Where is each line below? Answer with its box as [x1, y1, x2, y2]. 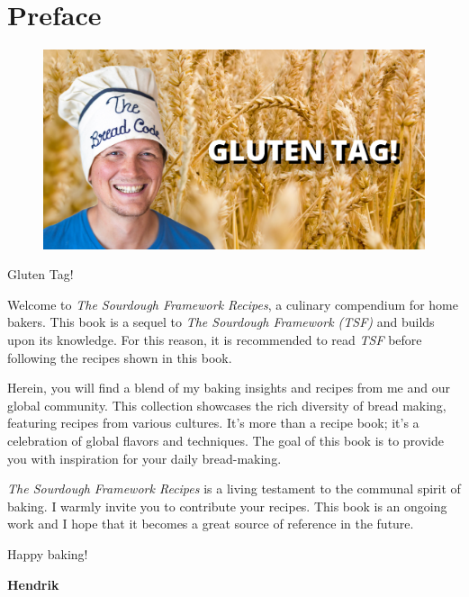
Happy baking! [7, 544, 88, 563]
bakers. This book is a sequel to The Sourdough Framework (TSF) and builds [7, 312, 435, 331]
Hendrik [7, 574, 59, 593]
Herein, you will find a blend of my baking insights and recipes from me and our [7, 378, 450, 397]
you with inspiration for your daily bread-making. [7, 448, 282, 467]
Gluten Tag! [7, 265, 74, 284]
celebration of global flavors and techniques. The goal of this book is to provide [7, 430, 444, 449]
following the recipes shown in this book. [7, 348, 232, 366]
